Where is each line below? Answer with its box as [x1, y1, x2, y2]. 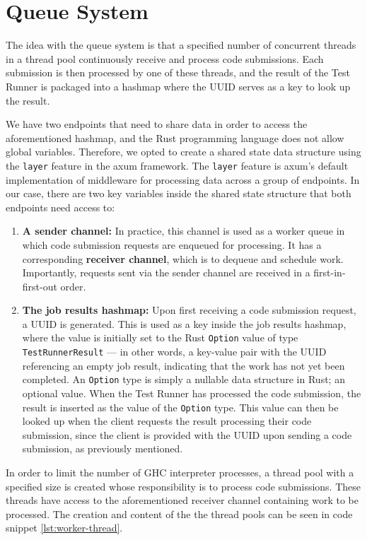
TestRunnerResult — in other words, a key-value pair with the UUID [22, 344, 327, 359]
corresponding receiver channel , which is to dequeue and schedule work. [22, 251, 344, 266]
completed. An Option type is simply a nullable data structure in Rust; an [22, 372, 345, 387]
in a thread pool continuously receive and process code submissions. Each [6, 51, 324, 66]
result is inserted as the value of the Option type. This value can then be [22, 399, 339, 414]
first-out [22, 278, 57, 293]
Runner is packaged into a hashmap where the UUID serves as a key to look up [6, 78, 351, 93]
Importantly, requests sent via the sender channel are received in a [22, 265, 310, 280]
